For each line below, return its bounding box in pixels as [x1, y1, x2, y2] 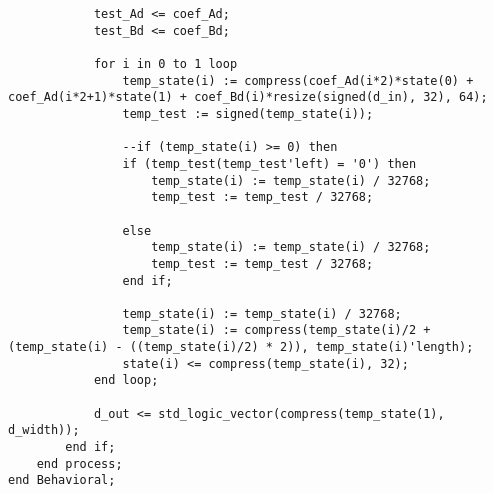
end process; [36, 456, 123, 471]
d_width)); [8, 423, 80, 438]
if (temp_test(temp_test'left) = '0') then [122, 156, 417, 171]
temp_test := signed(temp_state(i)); [122, 106, 374, 121]
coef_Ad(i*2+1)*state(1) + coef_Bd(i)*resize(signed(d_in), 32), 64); [8, 90, 488, 105]
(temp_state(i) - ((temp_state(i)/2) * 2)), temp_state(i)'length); [8, 340, 474, 355]
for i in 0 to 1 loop [93, 56, 238, 71]
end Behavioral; [8, 473, 116, 488]
